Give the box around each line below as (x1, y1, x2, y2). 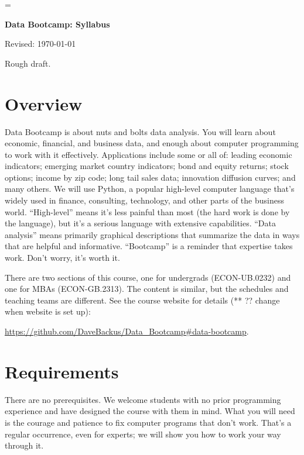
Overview (5, 91, 83, 115)
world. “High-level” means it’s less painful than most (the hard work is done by (5, 205, 290, 218)
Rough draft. (5, 57, 51, 69)
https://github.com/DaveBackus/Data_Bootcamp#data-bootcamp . (5, 325, 249, 337)
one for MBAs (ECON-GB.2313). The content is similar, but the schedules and (5, 282, 289, 295)
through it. (5, 439, 44, 451)
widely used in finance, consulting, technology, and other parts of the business (5, 194, 284, 206)
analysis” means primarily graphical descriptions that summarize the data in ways (5, 228, 300, 240)
